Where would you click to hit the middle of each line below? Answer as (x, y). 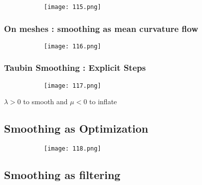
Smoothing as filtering (62, 175)
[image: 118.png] (73, 149)
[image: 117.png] (73, 86)
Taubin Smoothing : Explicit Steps (75, 68)
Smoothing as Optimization (76, 128)
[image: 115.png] (73, 7)
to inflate (103, 101)
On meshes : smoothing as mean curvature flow (101, 28)
